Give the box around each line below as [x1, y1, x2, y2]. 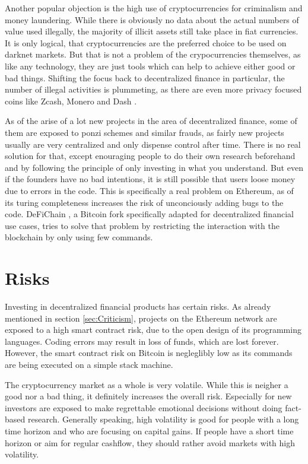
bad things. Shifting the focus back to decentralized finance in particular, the [5, 71, 285, 84]
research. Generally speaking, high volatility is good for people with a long [27, 413, 299, 425]
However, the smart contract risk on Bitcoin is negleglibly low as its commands [5, 347, 293, 359]
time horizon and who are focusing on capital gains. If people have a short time [5, 424, 294, 437]
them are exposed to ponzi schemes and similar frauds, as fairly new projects [5, 126, 284, 138]
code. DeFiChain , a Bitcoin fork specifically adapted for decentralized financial [5, 208, 294, 220]
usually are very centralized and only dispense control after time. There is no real [5, 138, 301, 150]
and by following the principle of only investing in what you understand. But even [5, 161, 303, 173]
